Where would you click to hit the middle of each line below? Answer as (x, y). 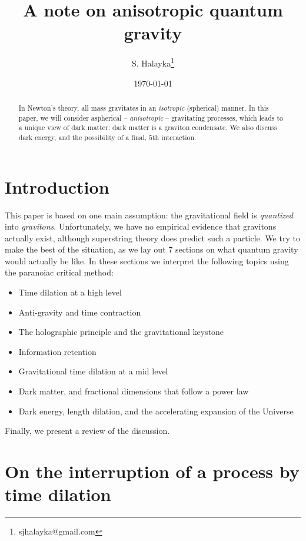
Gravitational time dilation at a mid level (93, 371)
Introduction (57, 186)
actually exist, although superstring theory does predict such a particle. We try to (152, 238)
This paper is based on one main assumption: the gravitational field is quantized (149, 215)
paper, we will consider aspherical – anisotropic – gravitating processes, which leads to (151, 117)
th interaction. (174, 137)
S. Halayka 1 (153, 62)
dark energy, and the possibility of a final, (83, 137)
